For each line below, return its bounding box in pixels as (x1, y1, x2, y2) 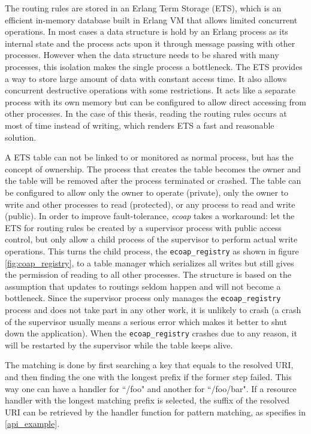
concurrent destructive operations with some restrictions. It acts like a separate (5, 84, 295, 96)
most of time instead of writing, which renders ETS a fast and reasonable (5, 119, 274, 131)
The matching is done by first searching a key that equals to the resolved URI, (5, 359, 294, 371)
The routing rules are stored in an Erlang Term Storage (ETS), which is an (5, 2, 282, 14)
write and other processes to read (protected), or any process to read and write (5, 198, 295, 210)
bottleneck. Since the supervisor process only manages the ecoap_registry (5, 292, 281, 304)
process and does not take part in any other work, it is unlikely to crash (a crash (5, 303, 301, 315)
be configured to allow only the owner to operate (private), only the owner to (5, 186, 289, 198)
